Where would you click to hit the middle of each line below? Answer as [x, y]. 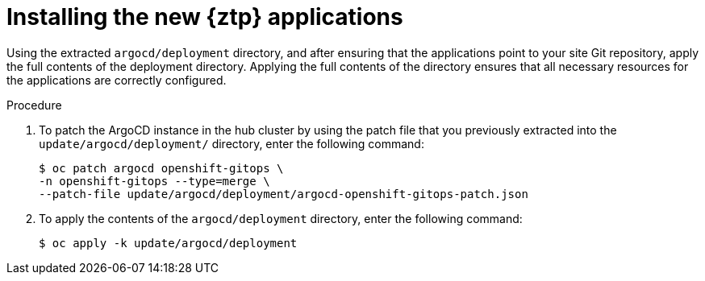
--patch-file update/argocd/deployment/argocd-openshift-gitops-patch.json [284, 194]
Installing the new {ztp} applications [205, 17]
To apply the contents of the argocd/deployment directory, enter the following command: [281, 218]
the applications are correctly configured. [117, 80]
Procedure [34, 105]
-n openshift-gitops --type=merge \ [154, 181]
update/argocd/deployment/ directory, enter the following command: [232, 143]
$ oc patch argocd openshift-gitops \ [161, 168]
